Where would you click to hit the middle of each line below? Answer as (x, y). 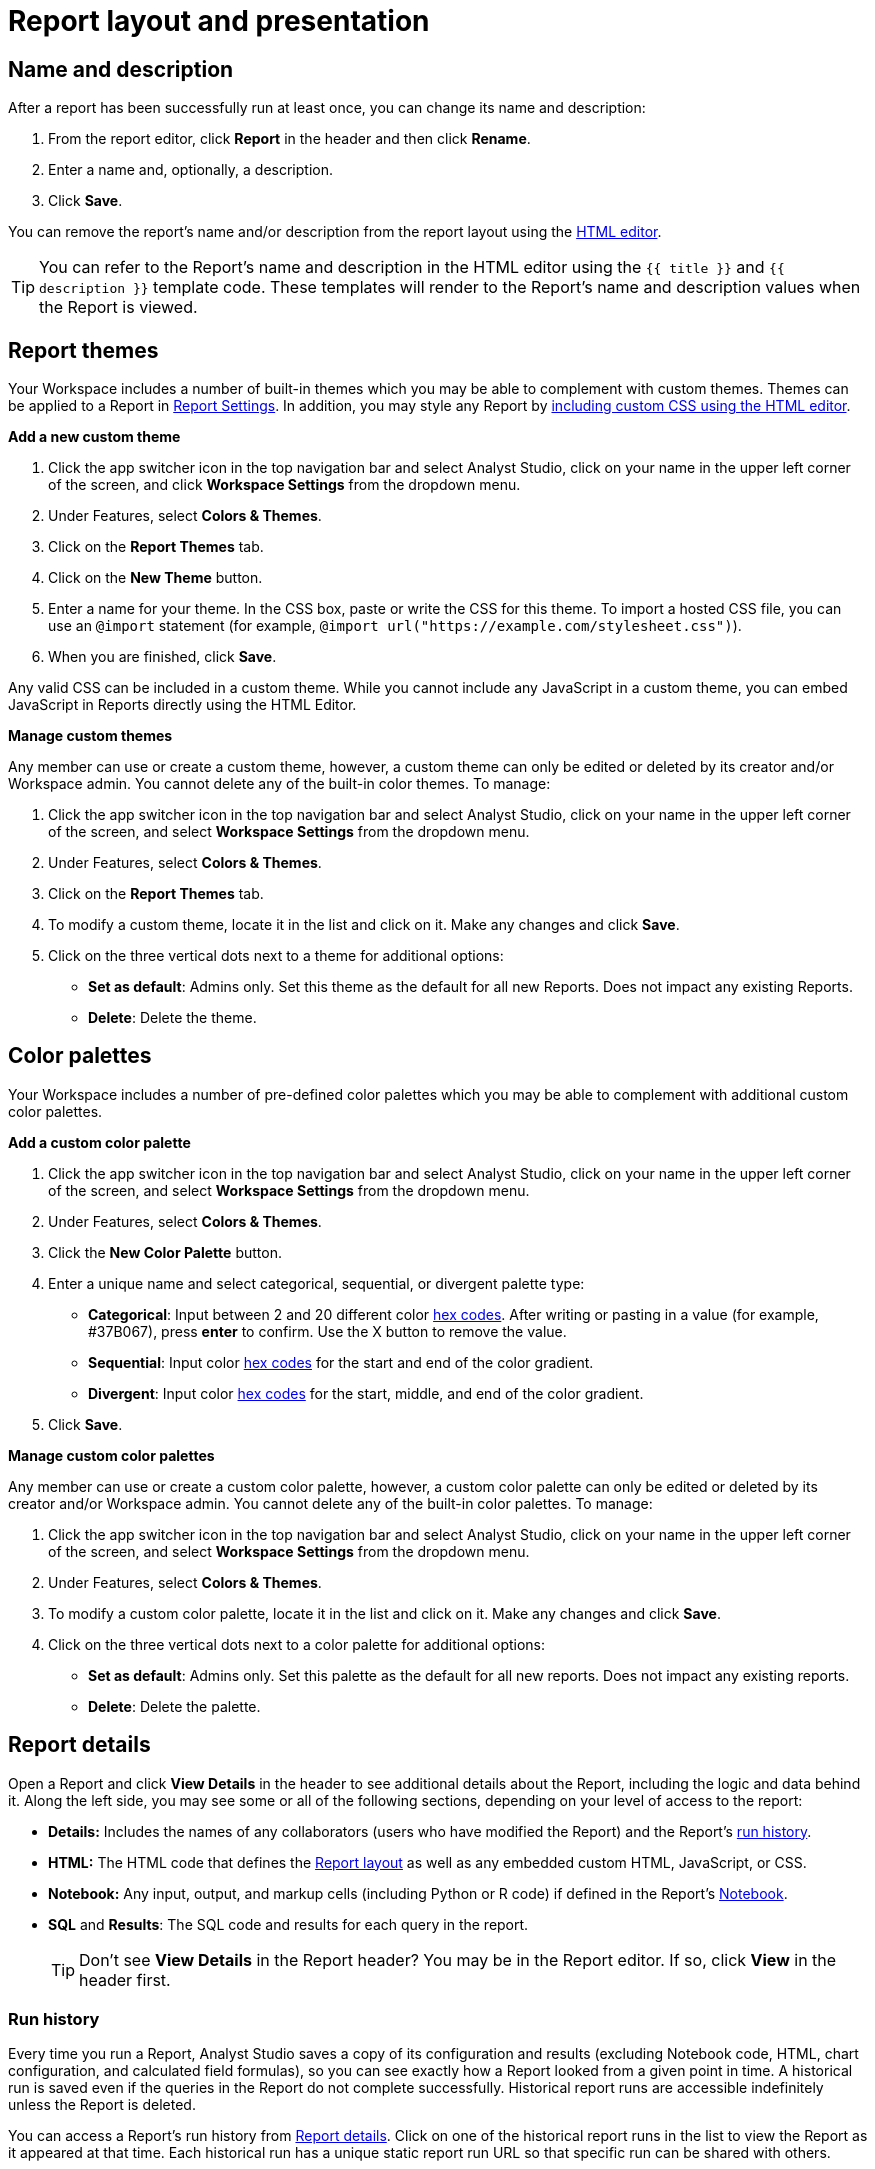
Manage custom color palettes (111, 1455)
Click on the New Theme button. (155, 578)
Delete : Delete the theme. (172, 1018)
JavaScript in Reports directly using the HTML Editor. (182, 705)
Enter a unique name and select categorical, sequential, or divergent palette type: (316, 1283)
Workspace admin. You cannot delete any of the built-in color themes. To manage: (279, 784)
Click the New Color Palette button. (165, 1252)
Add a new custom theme (94, 437)
